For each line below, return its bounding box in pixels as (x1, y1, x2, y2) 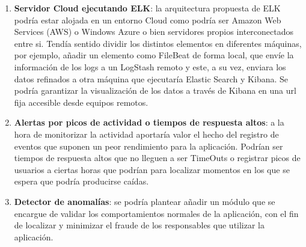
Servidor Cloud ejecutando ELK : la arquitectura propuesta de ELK (14, 2, 281, 14)
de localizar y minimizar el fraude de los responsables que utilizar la (14, 219, 265, 231)
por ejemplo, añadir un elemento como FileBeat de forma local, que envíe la (14, 49, 294, 61)
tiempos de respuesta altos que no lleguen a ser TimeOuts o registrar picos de (14, 151, 301, 164)
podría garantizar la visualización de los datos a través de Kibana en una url (14, 84, 296, 97)
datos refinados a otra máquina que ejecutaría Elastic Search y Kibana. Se (14, 72, 289, 85)
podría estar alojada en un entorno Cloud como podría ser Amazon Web (14, 13, 281, 26)
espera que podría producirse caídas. (14, 175, 149, 188)
